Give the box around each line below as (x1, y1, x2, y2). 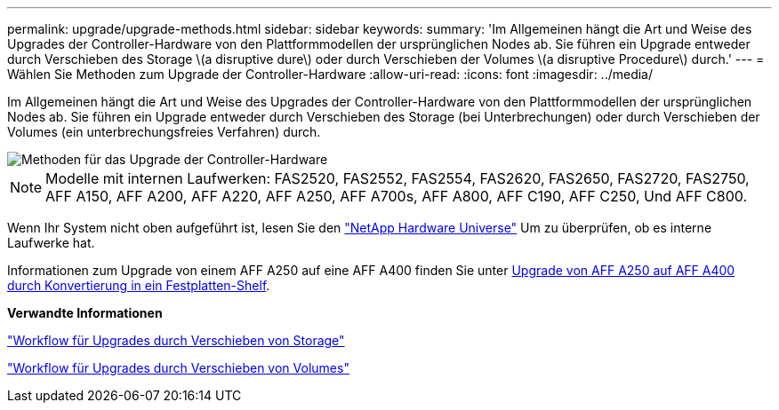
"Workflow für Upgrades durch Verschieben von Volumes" (7, 360, 349, 375)
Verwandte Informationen (7, 305, 163, 320)
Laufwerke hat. (7, 235, 95, 250)
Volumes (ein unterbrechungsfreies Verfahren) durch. (7, 124, 321, 139)
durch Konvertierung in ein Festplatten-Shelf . (7, 278, 270, 293)
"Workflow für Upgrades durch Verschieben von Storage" (7, 333, 345, 348)
